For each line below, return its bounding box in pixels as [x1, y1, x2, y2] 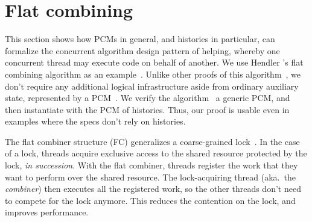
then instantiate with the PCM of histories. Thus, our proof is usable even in [5, 103, 290, 116]
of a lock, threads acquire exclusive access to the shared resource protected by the [5, 147, 307, 159]
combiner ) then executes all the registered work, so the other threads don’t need [5, 182, 301, 195]
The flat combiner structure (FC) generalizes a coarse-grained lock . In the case [5, 135, 300, 147]
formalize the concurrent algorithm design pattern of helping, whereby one [5, 44, 280, 57]
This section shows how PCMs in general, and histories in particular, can [5, 32, 275, 45]
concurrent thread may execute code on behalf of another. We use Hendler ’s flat [5, 56, 304, 69]
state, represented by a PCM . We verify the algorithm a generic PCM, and [5, 91, 290, 104]
